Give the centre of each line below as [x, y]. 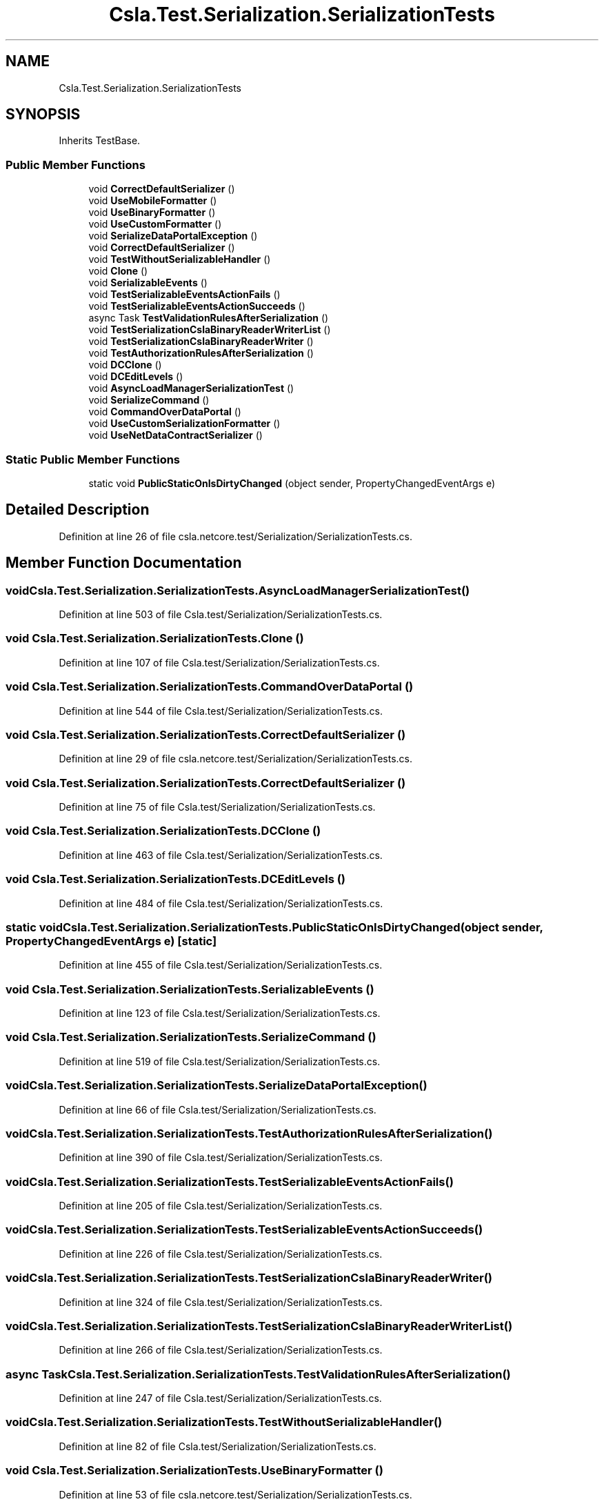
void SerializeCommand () [149, 400]
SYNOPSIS [43, 115]
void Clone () [118, 271]
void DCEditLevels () [136, 377]
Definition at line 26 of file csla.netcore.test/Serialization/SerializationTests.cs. [236, 536]
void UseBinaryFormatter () [152, 212]
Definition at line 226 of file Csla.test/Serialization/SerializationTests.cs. [221, 1254]
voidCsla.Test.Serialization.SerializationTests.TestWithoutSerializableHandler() [224, 1422]
